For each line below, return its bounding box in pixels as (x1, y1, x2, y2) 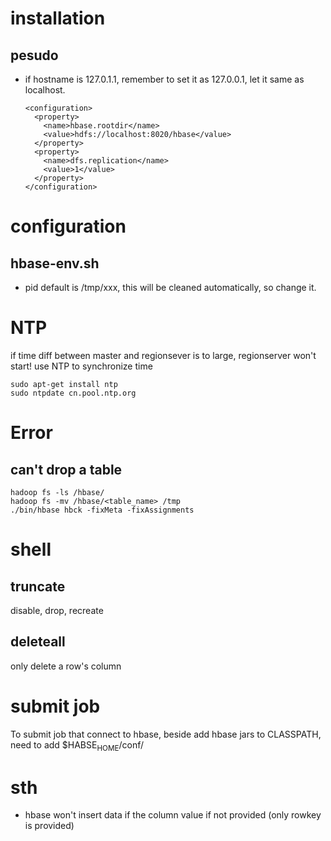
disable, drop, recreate (10, 604, 104, 616)
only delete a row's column (10, 660, 122, 672)
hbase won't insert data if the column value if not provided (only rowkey (24, 809, 322, 821)
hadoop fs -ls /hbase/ (10, 487, 105, 497)
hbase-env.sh (10, 255, 100, 272)
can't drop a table (10, 461, 123, 478)
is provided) (24, 820, 75, 832)
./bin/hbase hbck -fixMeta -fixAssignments (10, 505, 195, 515)
